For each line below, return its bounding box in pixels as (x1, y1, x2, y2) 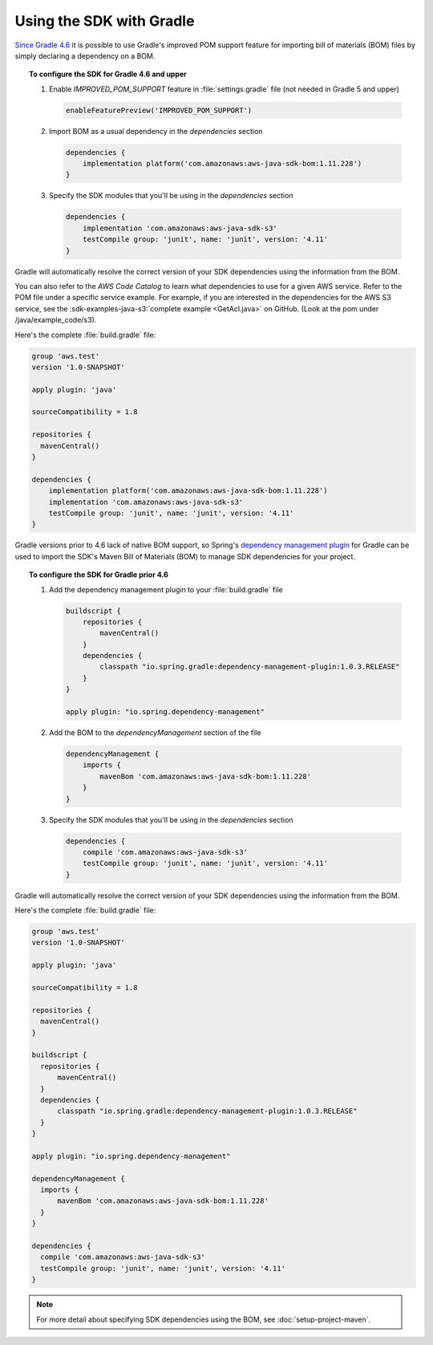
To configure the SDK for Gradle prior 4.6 (29, 570, 168, 579)
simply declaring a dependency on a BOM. (14, 51, 156, 60)
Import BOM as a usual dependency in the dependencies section (49, 126, 263, 136)
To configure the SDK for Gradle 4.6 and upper (29, 69, 188, 79)
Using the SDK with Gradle (14, 12, 195, 30)
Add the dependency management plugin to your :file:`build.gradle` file (49, 584, 284, 594)
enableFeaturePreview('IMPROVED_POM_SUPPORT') (65, 105, 253, 115)
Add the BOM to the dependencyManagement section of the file (49, 728, 261, 738)
